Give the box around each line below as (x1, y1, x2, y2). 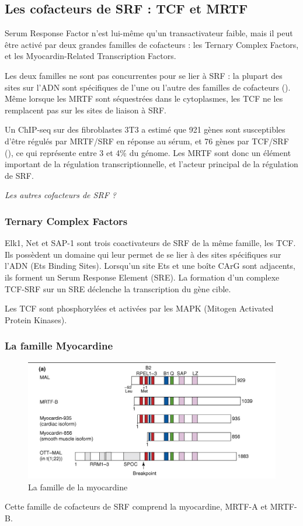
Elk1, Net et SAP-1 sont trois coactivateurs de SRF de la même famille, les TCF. (5, 237, 296, 249)
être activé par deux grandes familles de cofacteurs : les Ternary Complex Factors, (5, 38, 299, 50)
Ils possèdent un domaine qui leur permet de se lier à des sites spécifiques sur (5, 248, 281, 260)
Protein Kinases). (5, 313, 67, 326)
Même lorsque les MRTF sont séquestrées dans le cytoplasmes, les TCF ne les (5, 92, 283, 105)
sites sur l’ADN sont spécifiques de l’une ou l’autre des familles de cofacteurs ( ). (5, 81, 291, 93)
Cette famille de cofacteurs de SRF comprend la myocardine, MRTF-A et (5, 500, 268, 513)
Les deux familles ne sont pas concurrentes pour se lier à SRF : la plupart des (5, 69, 283, 81)
